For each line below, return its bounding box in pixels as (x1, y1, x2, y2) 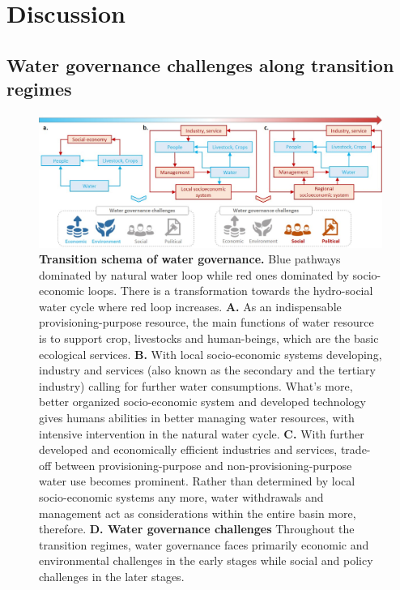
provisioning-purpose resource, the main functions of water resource (39, 314, 374, 331)
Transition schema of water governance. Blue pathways (39, 250, 341, 267)
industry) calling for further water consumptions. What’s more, (39, 377, 353, 394)
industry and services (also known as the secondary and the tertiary (39, 361, 376, 378)
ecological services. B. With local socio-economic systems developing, (39, 345, 382, 362)
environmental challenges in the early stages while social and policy (39, 552, 373, 569)
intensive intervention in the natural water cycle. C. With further (39, 425, 364, 442)
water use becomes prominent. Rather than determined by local (39, 472, 355, 490)
